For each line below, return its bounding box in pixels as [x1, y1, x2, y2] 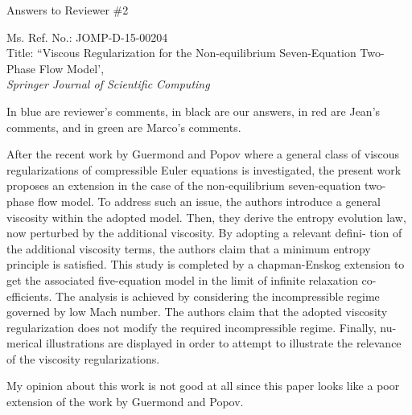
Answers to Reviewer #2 [6, 2, 129, 18]
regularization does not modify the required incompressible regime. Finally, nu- [6, 318, 397, 335]
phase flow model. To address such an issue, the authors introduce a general [6, 192, 381, 209]
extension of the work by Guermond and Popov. [6, 393, 244, 410]
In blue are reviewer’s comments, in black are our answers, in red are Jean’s [6, 102, 381, 119]
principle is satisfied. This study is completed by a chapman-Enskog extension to [6, 256, 405, 273]
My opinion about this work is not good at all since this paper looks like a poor [6, 377, 400, 394]
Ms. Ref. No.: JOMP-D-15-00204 [6, 28, 168, 45]
